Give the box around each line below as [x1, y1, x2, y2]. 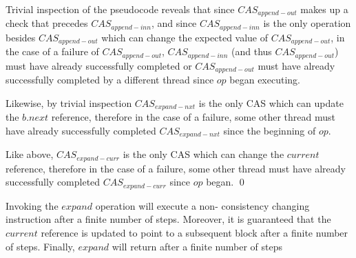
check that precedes [6, 16, 88, 30]
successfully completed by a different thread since [6, 72, 214, 87]
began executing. [229, 72, 300, 87]
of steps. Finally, [6, 239, 75, 253]
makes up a [300, 2, 348, 16]
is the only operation [263, 16, 351, 30]
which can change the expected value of [101, 30, 269, 44]
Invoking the [6, 198, 59, 212]
